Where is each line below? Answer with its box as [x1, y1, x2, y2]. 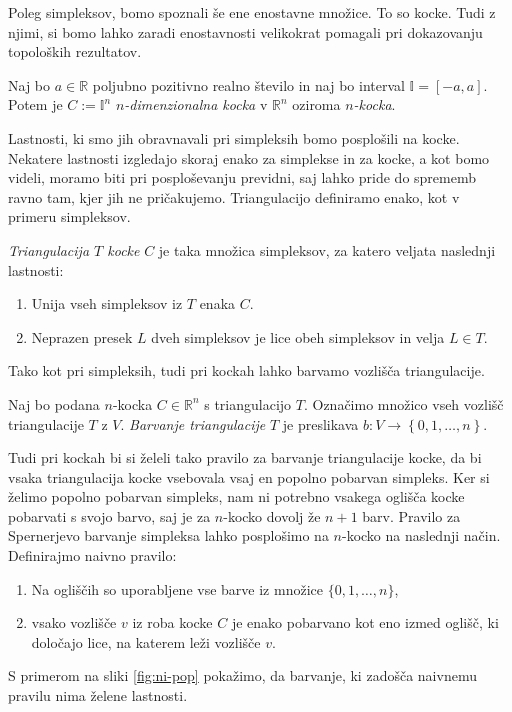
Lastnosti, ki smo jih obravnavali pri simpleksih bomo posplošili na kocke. [8, 127, 460, 148]
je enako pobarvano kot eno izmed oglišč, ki [231, 612, 499, 633]
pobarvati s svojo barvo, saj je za [8, 505, 211, 526]
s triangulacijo [204, 393, 292, 414]
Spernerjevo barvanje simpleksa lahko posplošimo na [8, 525, 329, 546]
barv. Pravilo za [362, 505, 461, 526]
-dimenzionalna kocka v [124, 94, 268, 115]
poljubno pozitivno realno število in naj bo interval [92, 74, 405, 95]
